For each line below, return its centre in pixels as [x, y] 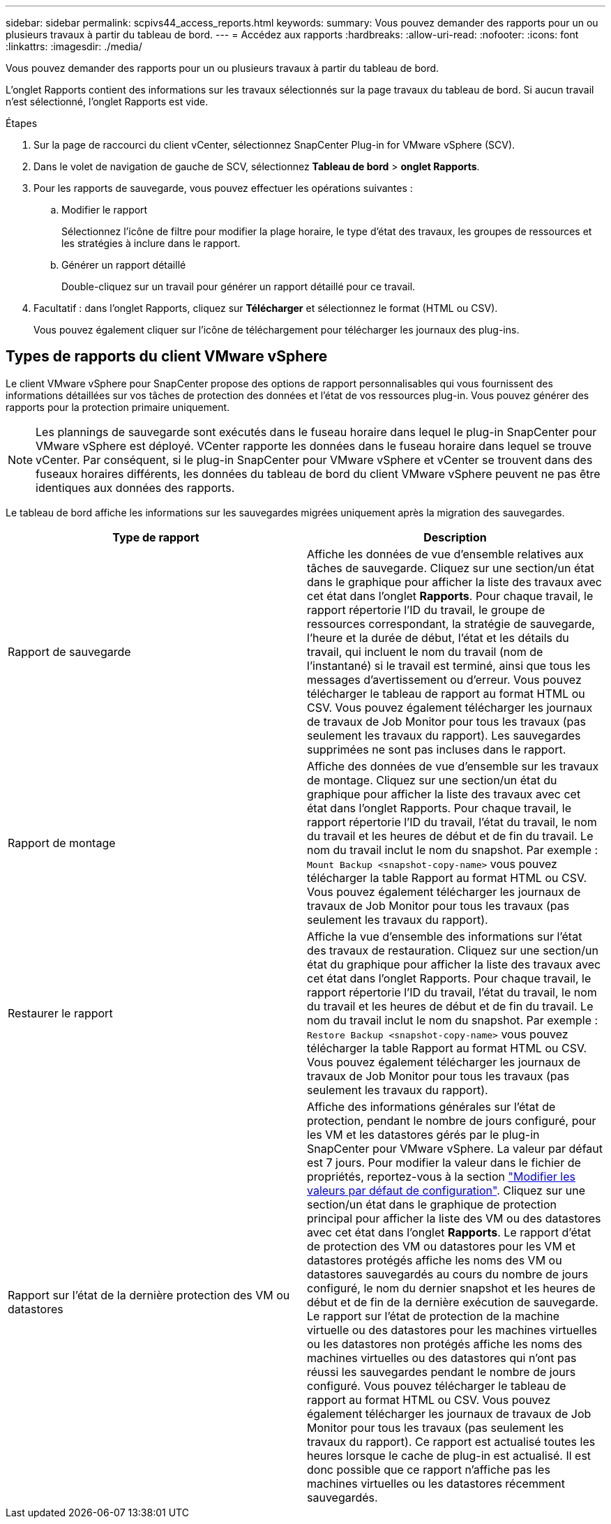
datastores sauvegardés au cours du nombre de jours [448, 1274]
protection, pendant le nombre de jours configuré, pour [452, 1120]
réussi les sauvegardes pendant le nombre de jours [442, 1372]
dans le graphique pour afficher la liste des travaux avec [454, 582]
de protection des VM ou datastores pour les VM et [441, 1246]
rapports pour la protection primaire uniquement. [118, 407]
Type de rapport [156, 537]
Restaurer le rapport [60, 1013]
